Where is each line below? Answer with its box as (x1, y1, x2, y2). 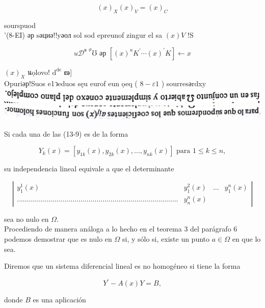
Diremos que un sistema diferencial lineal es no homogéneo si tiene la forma (4, 261, 241, 271)
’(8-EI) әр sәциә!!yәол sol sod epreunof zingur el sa (4, 30, 163, 40)
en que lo (232, 234, 261, 244)
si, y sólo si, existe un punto (122, 234, 210, 244)
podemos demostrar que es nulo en (4, 234, 112, 244)
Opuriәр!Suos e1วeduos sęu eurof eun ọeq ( (4, 78, 138, 88)
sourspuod (4, 19, 36, 30)
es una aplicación (33, 294, 86, 305)
